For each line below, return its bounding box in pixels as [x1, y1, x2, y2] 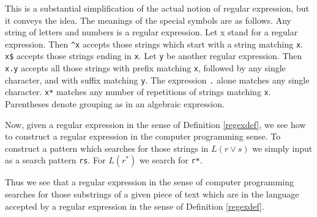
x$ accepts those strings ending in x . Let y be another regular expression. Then [5, 49, 302, 62]
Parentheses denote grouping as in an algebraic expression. [5, 98, 225, 110]
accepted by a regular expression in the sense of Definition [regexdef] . [5, 199, 264, 212]
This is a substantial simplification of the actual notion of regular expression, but [5, 2, 309, 14]
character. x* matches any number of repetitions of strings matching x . [5, 85, 271, 98]
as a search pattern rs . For [5, 154, 106, 166]
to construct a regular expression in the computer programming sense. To [5, 130, 281, 143]
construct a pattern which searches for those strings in [5, 141, 209, 154]
